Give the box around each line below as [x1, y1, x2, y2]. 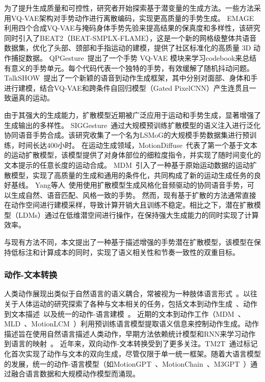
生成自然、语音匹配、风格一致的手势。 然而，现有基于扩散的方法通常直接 [11, 189, 256, 200]
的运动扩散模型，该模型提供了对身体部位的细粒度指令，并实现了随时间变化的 [4, 149, 261, 160]
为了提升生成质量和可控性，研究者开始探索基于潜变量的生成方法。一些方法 [4, 3, 254, 13]
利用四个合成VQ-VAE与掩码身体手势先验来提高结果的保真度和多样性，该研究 [4, 22, 260, 33]
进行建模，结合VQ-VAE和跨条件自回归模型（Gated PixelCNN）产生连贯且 [4, 82, 249, 93]
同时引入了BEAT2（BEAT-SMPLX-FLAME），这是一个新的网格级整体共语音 [4, 32, 257, 43]
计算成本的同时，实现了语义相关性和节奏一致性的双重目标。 [39, 246, 240, 257]
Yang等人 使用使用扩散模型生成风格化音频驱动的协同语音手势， [35, 180, 247, 190]
